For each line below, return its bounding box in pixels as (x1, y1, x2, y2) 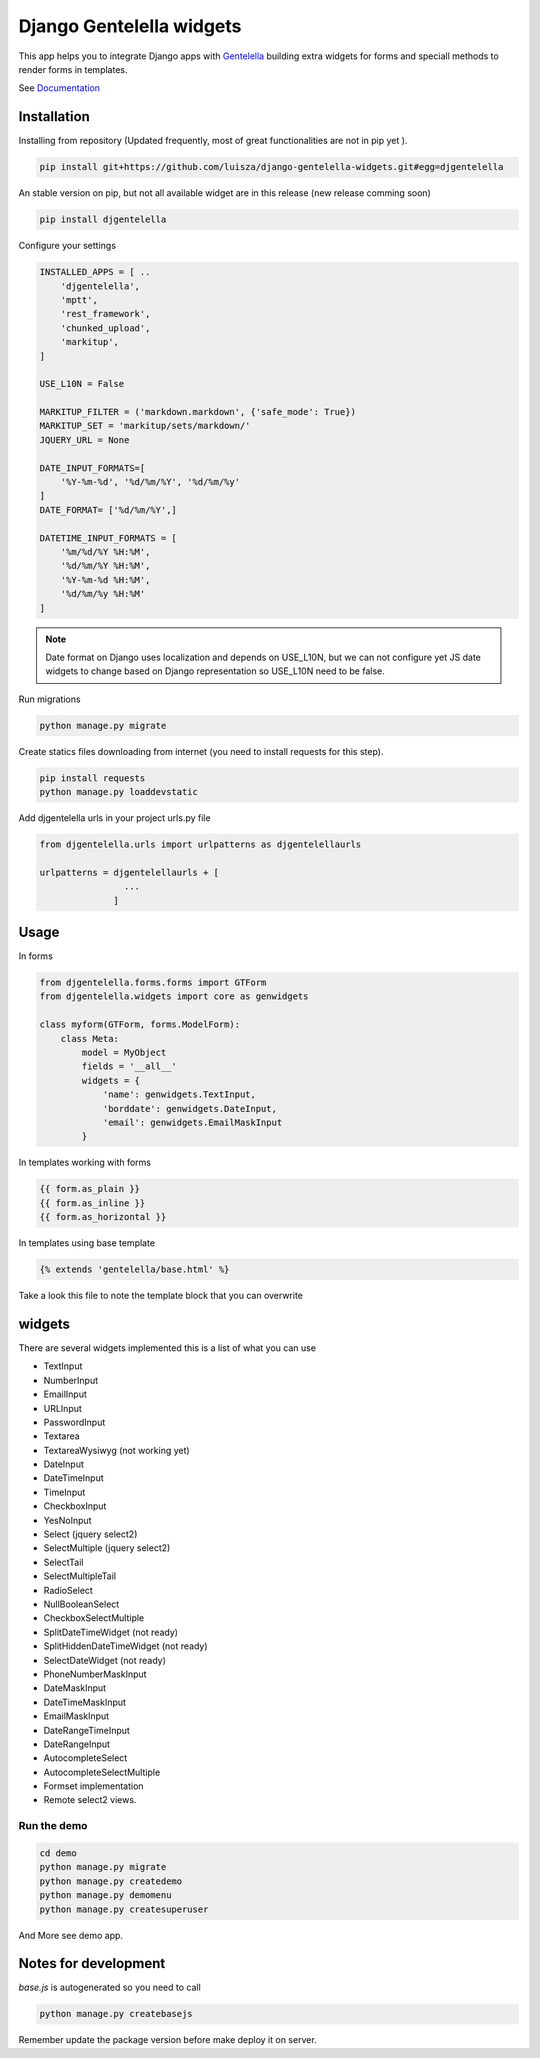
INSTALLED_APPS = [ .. (39, 266, 151, 278)
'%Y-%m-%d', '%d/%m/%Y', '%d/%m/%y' (60, 476, 240, 488)
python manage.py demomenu (39, 1890, 172, 1901)
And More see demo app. (18, 1929, 124, 1941)
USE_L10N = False (39, 378, 125, 390)
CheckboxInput (43, 1500, 107, 1512)
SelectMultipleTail (43, 1570, 117, 1582)
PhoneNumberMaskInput (43, 1668, 147, 1680)
